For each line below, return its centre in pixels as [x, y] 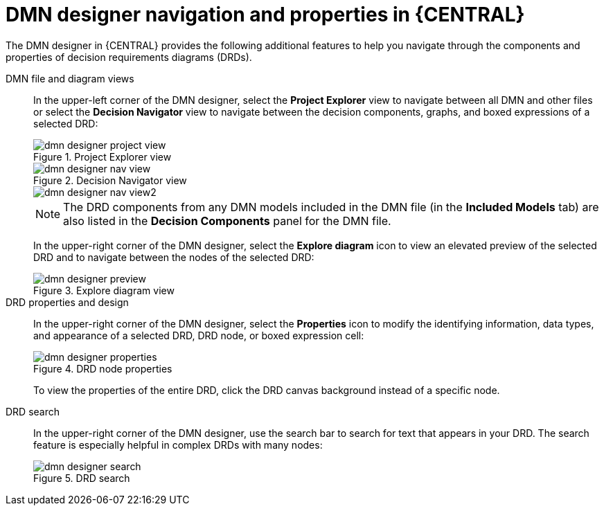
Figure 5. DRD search [82, 478]
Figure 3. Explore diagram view [104, 290]
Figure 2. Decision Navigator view [110, 180]
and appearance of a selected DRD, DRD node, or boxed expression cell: [199, 335]
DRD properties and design [67, 302]
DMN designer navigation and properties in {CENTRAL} [265, 15]
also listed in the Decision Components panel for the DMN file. [227, 221]
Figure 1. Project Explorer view [103, 156]
